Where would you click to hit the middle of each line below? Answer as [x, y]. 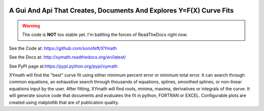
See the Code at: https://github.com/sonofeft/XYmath [63, 48]
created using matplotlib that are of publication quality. [64, 102]
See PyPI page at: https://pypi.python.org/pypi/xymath [63, 66]
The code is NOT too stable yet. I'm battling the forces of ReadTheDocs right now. [105, 35]
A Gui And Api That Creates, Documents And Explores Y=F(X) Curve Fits [121, 10]
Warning [31, 26]
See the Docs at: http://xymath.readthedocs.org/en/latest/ [67, 57]
